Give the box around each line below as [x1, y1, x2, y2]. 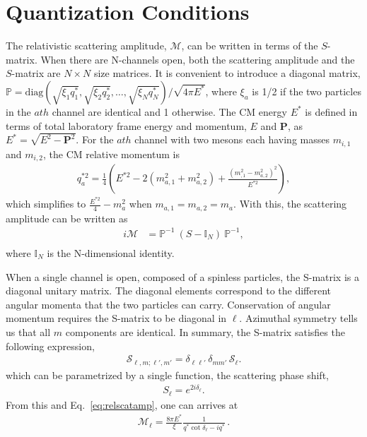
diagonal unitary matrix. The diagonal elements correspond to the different [6, 283, 332, 298]
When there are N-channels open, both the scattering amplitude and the [40, 52, 355, 66]
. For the [76, 132, 114, 147]
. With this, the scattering [233, 196, 347, 211]
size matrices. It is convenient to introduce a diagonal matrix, [93, 66, 361, 80]
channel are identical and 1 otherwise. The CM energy [52, 104, 287, 119]
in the [6, 104, 31, 119]
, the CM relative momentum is [43, 146, 180, 161]
